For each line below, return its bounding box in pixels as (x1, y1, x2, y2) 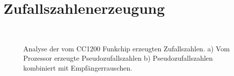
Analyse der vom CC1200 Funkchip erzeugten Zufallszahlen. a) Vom (23, 43, 230, 53)
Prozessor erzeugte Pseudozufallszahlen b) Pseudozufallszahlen (23, 53, 213, 63)
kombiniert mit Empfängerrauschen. (23, 62, 133, 73)
